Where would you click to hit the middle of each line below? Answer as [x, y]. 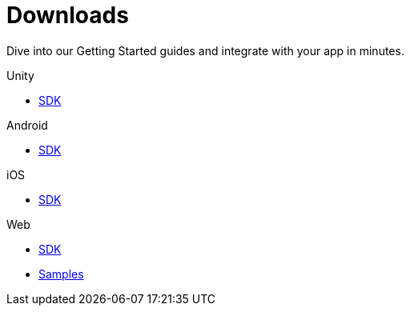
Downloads [68, 15]
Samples [61, 274]
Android [27, 125]
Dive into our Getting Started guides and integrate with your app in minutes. [205, 50]
